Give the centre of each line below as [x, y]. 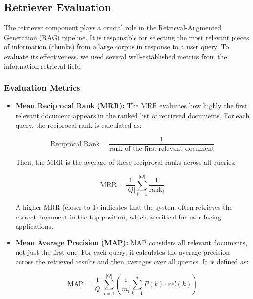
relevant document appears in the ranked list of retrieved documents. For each [132, 115]
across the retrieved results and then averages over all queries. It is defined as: [132, 261]
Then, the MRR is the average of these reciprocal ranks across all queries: [126, 162]
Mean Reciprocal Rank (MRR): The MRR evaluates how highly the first [131, 106]
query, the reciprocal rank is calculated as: [78, 125]
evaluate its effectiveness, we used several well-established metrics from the [116, 56]
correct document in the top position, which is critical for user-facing [118, 216]
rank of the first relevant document [162, 149]
